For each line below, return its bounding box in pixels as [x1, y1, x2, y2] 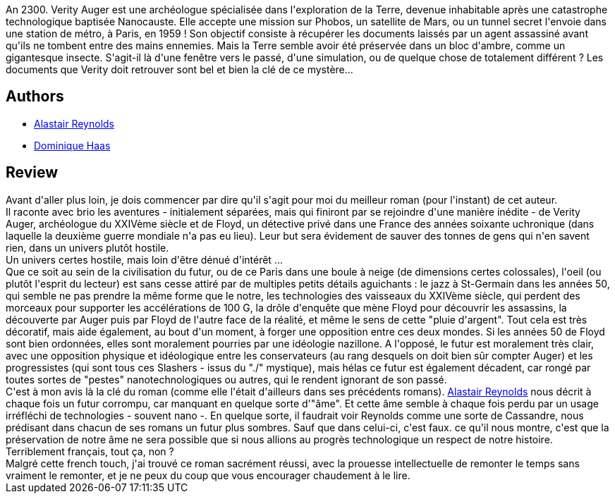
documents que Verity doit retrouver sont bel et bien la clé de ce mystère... [6, 63, 353, 75]
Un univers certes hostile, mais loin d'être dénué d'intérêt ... [6, 253, 283, 266]
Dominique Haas [34, 139, 111, 152]
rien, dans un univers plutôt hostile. [6, 241, 169, 254]
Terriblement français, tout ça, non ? [6, 445, 174, 457]
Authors [6, 87, 64, 106]
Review [6, 164, 59, 182]
